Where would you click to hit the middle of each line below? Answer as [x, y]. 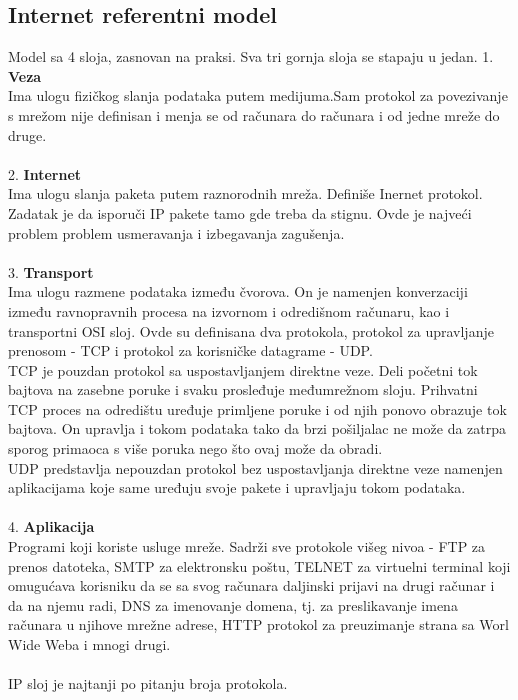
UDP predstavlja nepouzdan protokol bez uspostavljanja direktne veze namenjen [255, 467]
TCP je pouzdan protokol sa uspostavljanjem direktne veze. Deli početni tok [243, 369]
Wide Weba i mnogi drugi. [89, 644]
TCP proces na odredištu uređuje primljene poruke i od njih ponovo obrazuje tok [257, 408]
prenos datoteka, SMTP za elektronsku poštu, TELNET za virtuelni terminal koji [259, 565]
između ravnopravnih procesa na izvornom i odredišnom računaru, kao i [229, 310]
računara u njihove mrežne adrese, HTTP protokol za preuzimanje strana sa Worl [258, 624]
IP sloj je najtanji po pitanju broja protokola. [148, 683]
